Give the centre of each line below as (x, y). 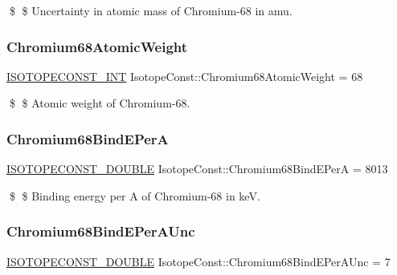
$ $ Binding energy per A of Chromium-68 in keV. (135, 195)
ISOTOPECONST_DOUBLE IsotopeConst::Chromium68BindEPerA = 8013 (197, 169)
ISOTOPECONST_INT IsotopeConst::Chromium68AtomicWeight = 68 (185, 76)
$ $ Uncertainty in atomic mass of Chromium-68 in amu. (151, 10)
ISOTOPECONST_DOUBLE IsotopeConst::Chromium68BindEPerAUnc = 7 (198, 261)
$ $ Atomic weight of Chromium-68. (100, 103)
